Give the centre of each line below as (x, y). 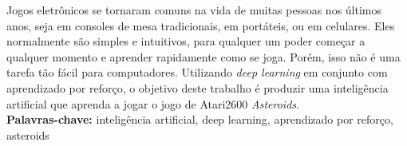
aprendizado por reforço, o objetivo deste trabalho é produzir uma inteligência (198, 87)
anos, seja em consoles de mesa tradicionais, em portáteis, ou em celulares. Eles (201, 25)
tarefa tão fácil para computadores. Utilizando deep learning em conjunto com (197, 72)
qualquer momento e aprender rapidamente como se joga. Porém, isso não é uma (203, 56)
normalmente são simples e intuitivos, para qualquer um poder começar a (186, 41)
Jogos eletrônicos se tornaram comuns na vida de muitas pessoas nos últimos (194, 10)
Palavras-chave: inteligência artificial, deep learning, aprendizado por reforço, (200, 119)
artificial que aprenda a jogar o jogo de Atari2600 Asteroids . (153, 103)
